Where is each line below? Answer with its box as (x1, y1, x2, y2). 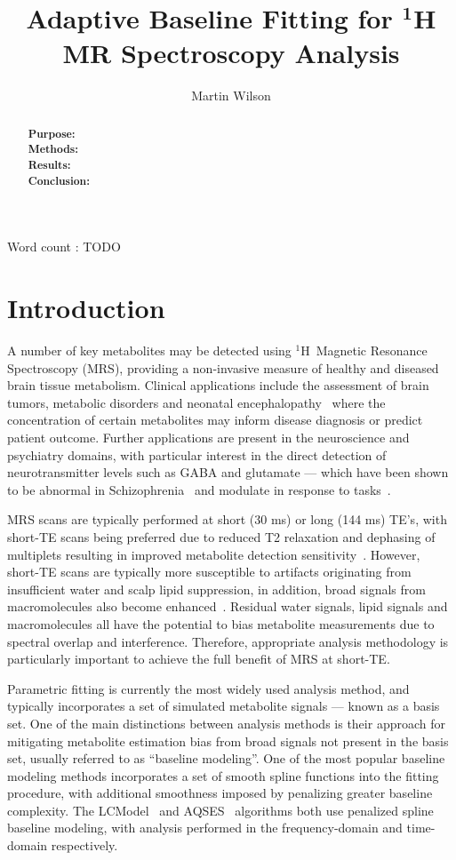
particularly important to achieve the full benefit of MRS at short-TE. (7, 649, 390, 668)
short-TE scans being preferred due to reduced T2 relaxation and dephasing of (7, 527, 436, 545)
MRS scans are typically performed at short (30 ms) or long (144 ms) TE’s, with (7, 510, 447, 529)
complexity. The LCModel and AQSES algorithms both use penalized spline (7, 800, 434, 819)
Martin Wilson (191, 86, 271, 105)
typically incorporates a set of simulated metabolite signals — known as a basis (7, 697, 440, 715)
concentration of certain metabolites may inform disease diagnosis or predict (7, 410, 423, 429)
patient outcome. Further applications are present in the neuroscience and (7, 428, 410, 447)
